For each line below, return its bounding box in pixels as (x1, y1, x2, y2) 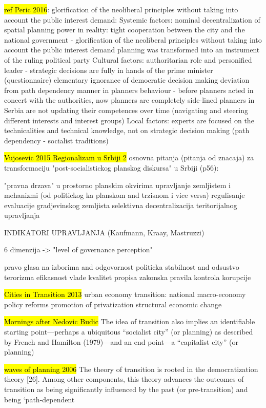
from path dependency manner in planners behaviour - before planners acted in (4, 84, 254, 95)
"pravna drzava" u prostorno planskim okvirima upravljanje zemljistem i (4, 179, 231, 190)
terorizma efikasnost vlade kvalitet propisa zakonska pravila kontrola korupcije (4, 271, 251, 282)
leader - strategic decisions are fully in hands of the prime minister (4, 64, 213, 75)
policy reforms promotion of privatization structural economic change (4, 299, 222, 309)
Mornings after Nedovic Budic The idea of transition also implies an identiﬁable (4, 316, 255, 327)
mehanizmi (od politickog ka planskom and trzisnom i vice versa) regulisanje (4, 190, 245, 200)
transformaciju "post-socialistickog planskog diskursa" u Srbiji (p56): (4, 162, 219, 173)
